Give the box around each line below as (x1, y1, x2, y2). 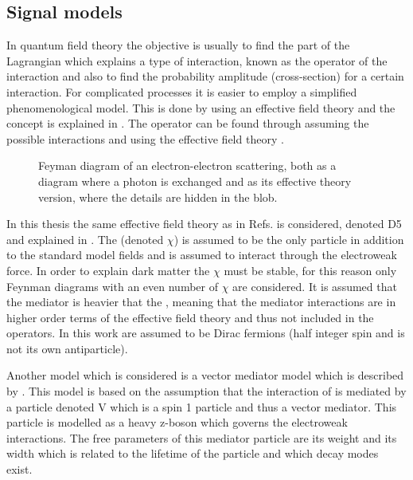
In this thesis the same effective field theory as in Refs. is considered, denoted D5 (6, 215, 402, 232)
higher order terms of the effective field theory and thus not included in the (6, 309, 374, 325)
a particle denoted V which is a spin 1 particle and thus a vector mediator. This (6, 398, 397, 415)
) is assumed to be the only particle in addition (173, 230, 404, 247)
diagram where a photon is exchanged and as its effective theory (38, 172, 352, 189)
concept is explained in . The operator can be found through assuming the (6, 115, 369, 132)
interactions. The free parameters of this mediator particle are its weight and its (6, 429, 397, 446)
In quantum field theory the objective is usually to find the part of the (6, 37, 350, 53)
